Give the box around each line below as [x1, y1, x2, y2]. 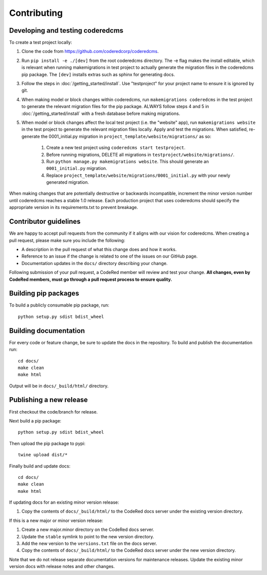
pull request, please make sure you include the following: [9, 237, 126, 243]
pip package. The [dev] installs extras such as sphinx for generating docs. [21, 71, 175, 77]
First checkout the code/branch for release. [9, 409, 98, 415]
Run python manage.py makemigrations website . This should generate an [46, 158, 209, 164]
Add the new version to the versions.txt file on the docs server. [21, 540, 157, 547]
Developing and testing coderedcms [9, 26, 124, 35]
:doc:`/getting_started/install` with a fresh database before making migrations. [21, 110, 180, 116]
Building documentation [9, 326, 85, 335]
